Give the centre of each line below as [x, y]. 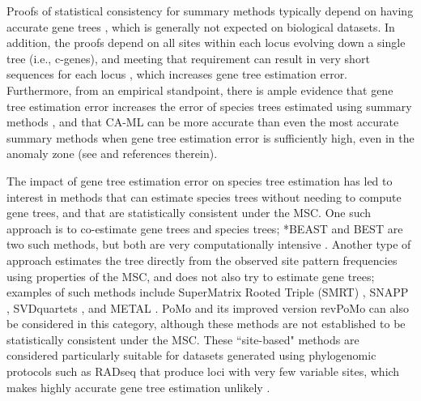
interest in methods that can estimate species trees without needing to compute [204, 196]
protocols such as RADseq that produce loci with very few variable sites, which [203, 371]
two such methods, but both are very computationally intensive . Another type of [209, 244]
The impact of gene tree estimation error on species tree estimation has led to [200, 180]
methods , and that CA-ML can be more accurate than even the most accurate [203, 122]
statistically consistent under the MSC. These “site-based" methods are [183, 339]
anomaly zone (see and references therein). [112, 154]
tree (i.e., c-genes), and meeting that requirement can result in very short [188, 58]
